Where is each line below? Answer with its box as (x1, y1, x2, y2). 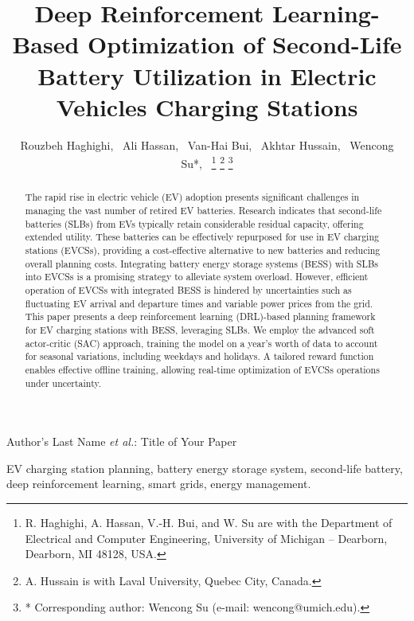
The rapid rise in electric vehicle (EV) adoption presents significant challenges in (25, 190, 360, 204)
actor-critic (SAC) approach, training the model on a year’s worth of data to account (25, 336, 378, 350)
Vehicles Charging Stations (56, 90, 358, 123)
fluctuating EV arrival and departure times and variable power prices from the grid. (25, 296, 373, 310)
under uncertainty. (25, 376, 102, 389)
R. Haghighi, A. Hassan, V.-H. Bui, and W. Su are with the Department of (25, 514, 393, 530)
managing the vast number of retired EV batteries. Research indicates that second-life (25, 203, 382, 217)
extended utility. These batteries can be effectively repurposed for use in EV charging (25, 230, 379, 244)
